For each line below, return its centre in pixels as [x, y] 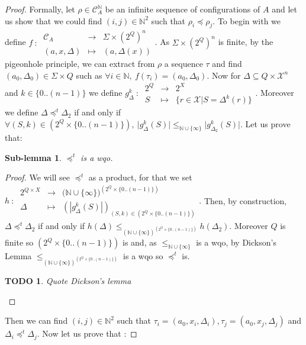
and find [227, 63]
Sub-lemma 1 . [33, 157]
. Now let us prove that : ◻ [87, 333]
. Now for [224, 75]
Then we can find [36, 320]
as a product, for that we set [140, 177]
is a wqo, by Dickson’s [236, 242]
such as [89, 75]
